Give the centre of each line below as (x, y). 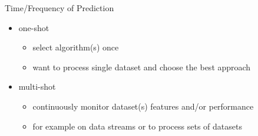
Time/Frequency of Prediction (59, 8)
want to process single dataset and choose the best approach (142, 67)
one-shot (34, 27)
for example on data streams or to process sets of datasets (137, 126)
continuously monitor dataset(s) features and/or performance (143, 106)
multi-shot (37, 86)
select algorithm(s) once (76, 47)
